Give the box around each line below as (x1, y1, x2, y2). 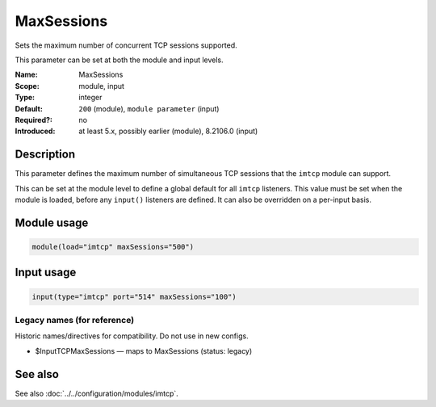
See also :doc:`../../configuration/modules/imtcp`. (15, 388, 179, 398)
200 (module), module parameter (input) (78, 103, 220, 113)
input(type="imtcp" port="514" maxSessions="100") (31, 292, 237, 301)
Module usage (15, 216, 89, 229)
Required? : (15, 115, 52, 124)
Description (15, 148, 76, 162)
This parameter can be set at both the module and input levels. (15, 55, 224, 65)
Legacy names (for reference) (15, 314, 135, 325)
